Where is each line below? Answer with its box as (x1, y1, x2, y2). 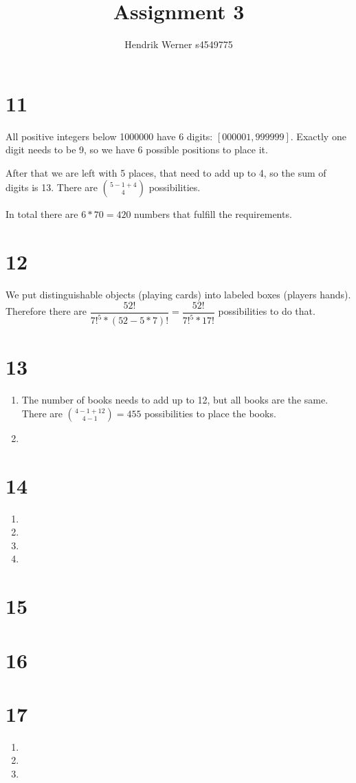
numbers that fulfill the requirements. (134, 207, 292, 221)
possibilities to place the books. (144, 406, 276, 420)
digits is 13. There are (5, 180, 98, 195)
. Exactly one (290, 129, 346, 143)
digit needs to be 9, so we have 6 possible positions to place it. (5, 142, 268, 157)
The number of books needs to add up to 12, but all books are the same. (21, 393, 329, 407)
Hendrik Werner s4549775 (124, 37, 233, 52)
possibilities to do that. (218, 304, 315, 318)
